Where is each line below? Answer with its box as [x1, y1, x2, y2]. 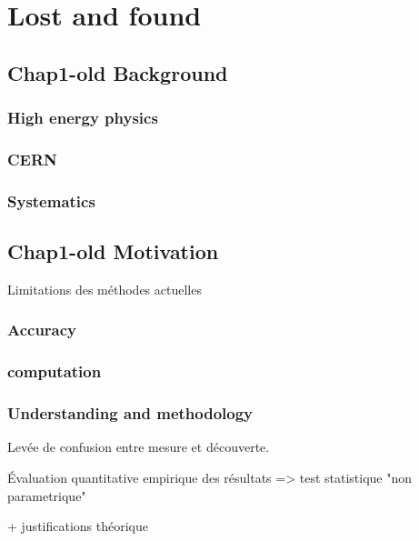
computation [7, 360, 102, 383]
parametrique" [7, 486, 86, 505]
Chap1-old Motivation [7, 237, 219, 265]
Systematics [7, 189, 95, 212]
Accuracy [7, 318, 77, 341]
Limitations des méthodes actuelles [7, 279, 202, 298]
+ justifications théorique [7, 516, 148, 536]
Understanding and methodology [7, 402, 254, 425]
